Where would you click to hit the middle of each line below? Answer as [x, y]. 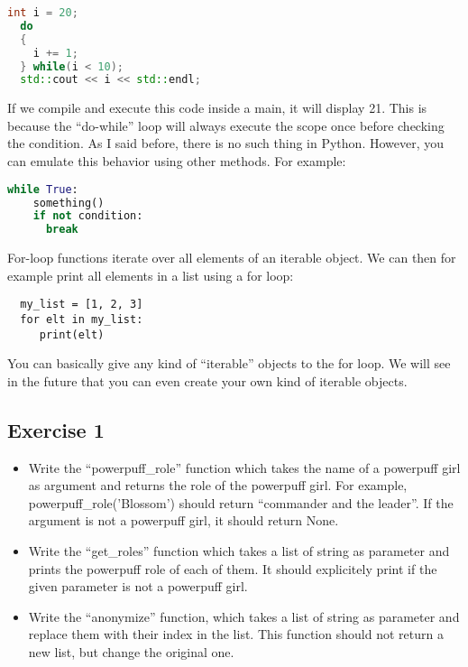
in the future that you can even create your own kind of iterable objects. [207, 380]
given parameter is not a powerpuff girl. [138, 586]
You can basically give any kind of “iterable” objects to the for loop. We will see [229, 363]
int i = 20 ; [43, 13]
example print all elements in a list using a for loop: [151, 275]
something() [69, 203]
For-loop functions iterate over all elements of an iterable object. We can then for [232, 258]
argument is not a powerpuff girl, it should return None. [184, 520]
